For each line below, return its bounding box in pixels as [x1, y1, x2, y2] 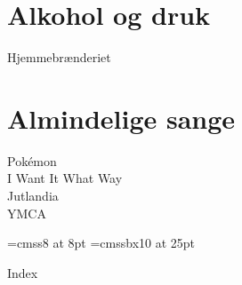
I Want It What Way [7, 169, 123, 187]
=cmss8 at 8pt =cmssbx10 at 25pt [7, 234, 196, 252]
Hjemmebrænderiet [7, 48, 111, 67]
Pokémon [7, 151, 57, 170]
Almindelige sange [7, 99, 236, 136]
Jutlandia [7, 186, 59, 205]
